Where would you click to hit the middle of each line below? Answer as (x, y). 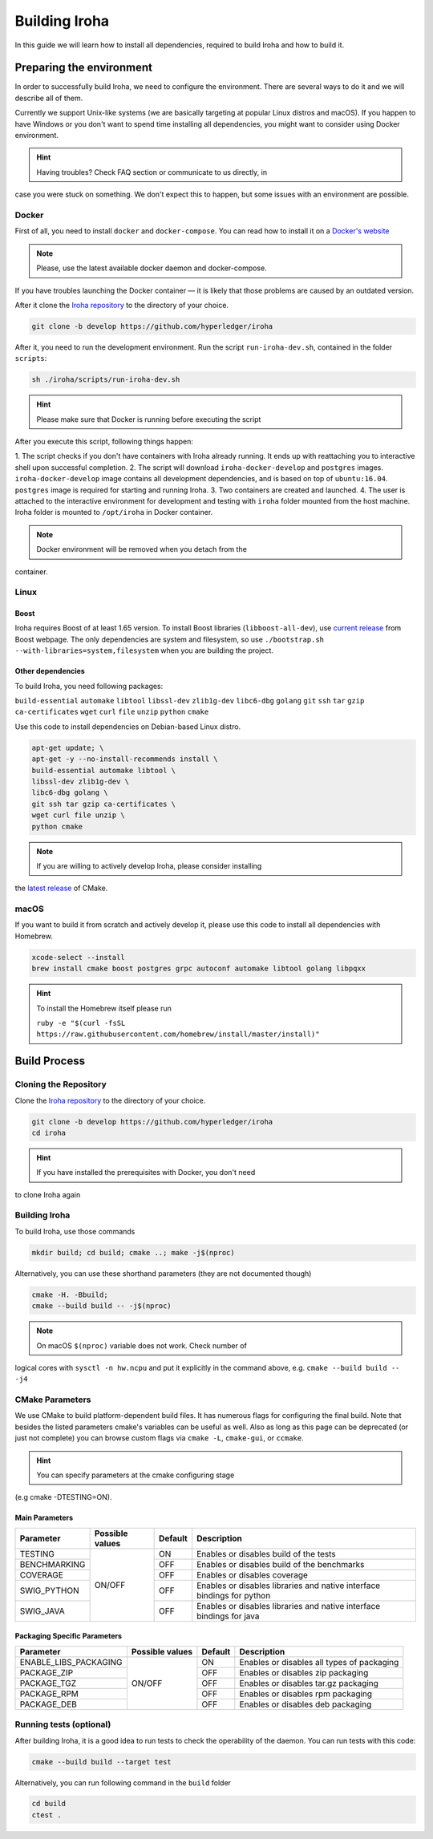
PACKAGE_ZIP (47, 1672)
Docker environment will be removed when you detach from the (142, 549)
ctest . (47, 1815)
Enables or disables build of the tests (266, 1553)
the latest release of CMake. (61, 888)
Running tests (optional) (63, 1724)
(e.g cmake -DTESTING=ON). (63, 1497)
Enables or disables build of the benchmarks (281, 1564)
